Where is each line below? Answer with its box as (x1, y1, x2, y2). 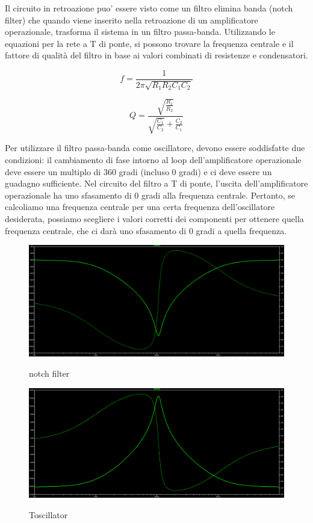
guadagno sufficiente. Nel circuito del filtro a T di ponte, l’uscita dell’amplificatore (5, 177, 308, 190)
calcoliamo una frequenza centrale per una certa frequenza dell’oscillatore (5, 200, 275, 213)
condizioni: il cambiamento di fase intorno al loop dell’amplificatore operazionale (5, 153, 302, 166)
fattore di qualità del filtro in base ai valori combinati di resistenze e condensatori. (5, 49, 308, 61)
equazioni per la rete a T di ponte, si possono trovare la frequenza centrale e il (5, 37, 294, 49)
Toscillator (29, 509, 68, 521)
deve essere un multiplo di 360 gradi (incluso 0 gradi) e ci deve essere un (5, 165, 272, 178)
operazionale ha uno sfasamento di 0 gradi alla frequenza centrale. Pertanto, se (5, 188, 296, 201)
